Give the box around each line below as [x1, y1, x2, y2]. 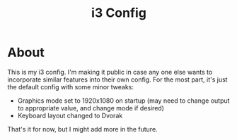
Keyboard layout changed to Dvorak [17, 111, 123, 120]
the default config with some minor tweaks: [7, 82, 134, 91]
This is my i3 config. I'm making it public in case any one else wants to [7, 68, 213, 76]
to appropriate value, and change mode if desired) [17, 103, 165, 112]
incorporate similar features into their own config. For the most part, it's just [7, 75, 228, 84]
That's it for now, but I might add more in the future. [7, 125, 158, 133]
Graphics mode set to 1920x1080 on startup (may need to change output [17, 96, 230, 105]
